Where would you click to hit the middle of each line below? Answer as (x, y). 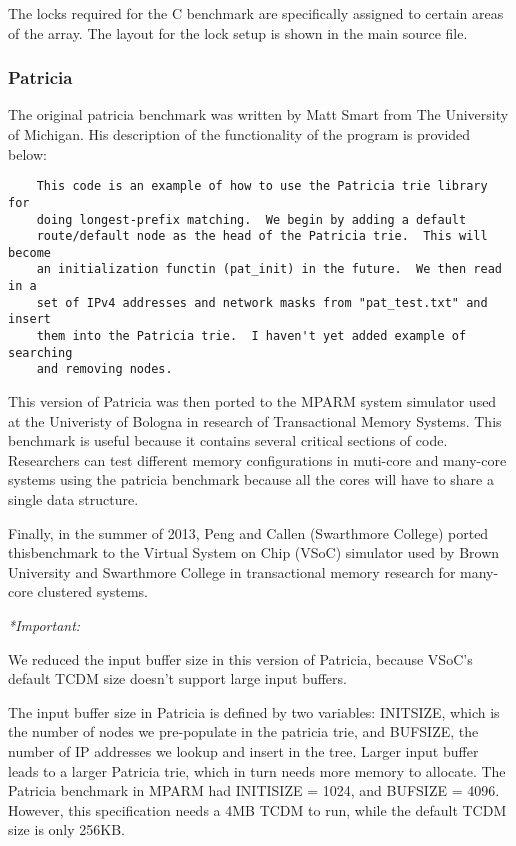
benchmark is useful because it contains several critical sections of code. (228, 440)
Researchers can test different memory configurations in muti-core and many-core (257, 459)
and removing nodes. (104, 369)
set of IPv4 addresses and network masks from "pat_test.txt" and (262, 302)
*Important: (44, 625)
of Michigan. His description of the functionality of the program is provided (239, 134)
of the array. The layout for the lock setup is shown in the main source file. (238, 32)
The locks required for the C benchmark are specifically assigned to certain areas (256, 13)
